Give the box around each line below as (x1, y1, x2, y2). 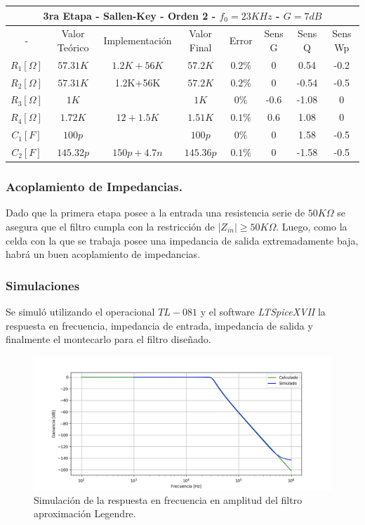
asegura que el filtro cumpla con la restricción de (6, 219, 215, 233)
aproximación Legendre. (34, 506, 136, 521)
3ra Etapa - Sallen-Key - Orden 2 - (43, 8, 216, 22)
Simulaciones (6, 276, 80, 294)
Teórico (57, 39, 89, 54)
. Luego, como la (276, 219, 347, 233)
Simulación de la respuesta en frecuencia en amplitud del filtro (34, 492, 303, 507)
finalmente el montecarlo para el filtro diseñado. (6, 332, 211, 346)
